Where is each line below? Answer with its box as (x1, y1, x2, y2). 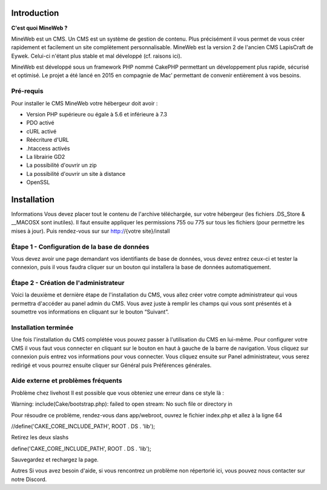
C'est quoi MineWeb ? (11, 24, 68, 32)
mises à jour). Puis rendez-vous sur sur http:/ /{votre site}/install (11, 227, 170, 235)
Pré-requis (11, 87, 44, 95)
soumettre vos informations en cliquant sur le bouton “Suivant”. (11, 308, 169, 315)
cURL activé (26, 127, 57, 135)
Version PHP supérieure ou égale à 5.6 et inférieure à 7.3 (26, 111, 168, 118)
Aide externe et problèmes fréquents (11, 377, 122, 385)
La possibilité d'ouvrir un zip (26, 161, 97, 169)
